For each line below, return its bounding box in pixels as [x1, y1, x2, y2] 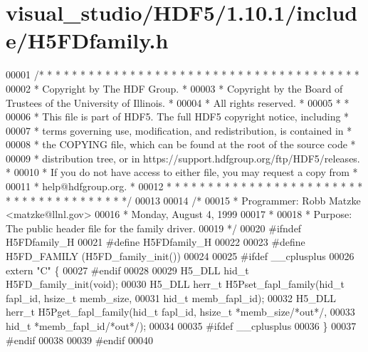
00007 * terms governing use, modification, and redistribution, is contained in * [6, 123, 352, 138]
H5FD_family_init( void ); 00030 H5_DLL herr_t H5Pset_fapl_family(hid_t [6, 276, 345, 291]
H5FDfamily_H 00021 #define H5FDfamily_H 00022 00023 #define [6, 234, 305, 249]
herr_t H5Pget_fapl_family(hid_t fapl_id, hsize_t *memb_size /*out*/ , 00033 [6, 304, 355, 319]
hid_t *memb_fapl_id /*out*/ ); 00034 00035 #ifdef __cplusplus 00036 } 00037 [6, 319, 357, 333]
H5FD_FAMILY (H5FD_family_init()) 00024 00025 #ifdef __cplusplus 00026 [6, 249, 354, 264]
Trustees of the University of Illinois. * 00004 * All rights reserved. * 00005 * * [6, 95, 349, 110]
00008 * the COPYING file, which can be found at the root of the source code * [6, 137, 356, 152]
